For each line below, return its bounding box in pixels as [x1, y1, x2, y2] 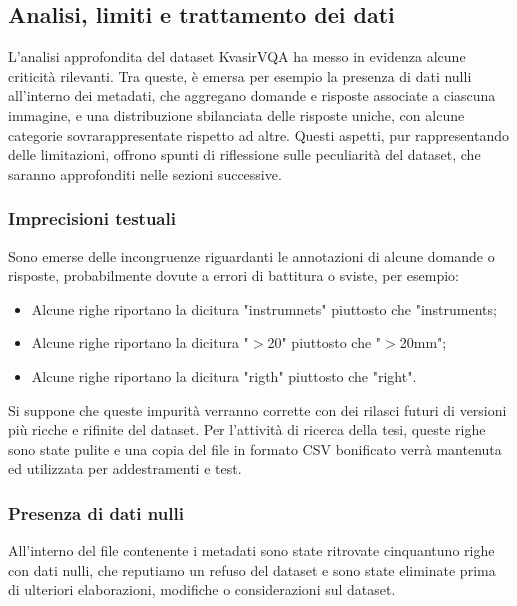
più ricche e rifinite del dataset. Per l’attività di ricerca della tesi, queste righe [8, 419, 486, 440]
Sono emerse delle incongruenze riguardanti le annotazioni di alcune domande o [8, 245, 495, 266]
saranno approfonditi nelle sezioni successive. [8, 163, 282, 184]
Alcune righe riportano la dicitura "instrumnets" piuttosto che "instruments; [31, 298, 497, 319]
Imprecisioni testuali [8, 206, 176, 231]
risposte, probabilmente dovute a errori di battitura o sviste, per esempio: [8, 265, 460, 286]
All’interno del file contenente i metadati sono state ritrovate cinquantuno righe [8, 540, 495, 561]
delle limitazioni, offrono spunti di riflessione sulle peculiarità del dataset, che [8, 144, 481, 165]
